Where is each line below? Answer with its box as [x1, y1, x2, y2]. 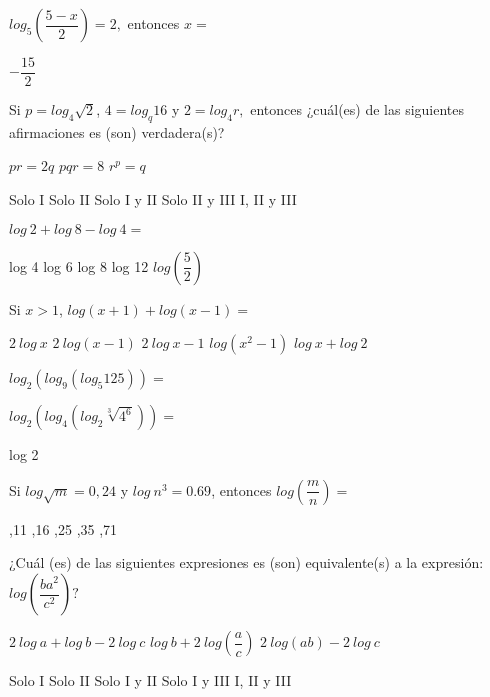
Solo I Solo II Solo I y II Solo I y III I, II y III [9, 670, 292, 691]
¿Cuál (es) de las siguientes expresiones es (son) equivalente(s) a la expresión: [9, 552, 484, 573]
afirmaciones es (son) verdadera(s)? [9, 121, 225, 142]
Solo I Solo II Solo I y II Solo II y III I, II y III [9, 189, 297, 210]
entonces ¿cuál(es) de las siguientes [250, 99, 465, 120]
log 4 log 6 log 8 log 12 [9, 255, 149, 276]
